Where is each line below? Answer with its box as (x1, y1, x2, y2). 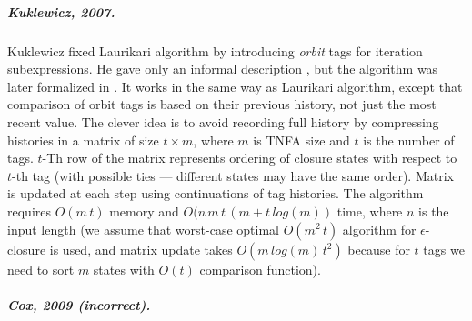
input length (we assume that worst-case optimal (7, 219, 279, 238)
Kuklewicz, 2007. (7, 2, 115, 21)
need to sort (7, 259, 75, 278)
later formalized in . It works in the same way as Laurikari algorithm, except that (7, 76, 463, 95)
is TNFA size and (253, 130, 350, 149)
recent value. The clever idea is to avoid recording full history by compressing (7, 112, 439, 131)
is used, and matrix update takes (49, 239, 233, 258)
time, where (336, 201, 403, 220)
